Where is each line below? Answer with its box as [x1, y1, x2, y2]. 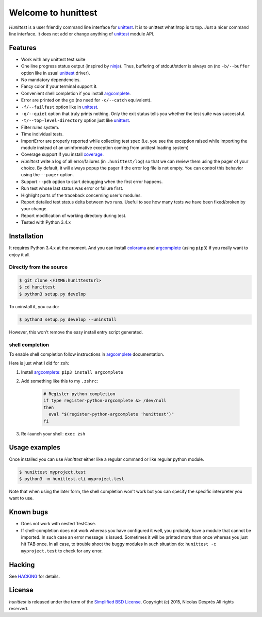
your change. [21, 206, 48, 212]
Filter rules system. [21, 124, 60, 130]
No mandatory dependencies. [21, 77, 81, 83]
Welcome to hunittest [9, 7, 98, 18]
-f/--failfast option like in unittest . [21, 104, 99, 110]
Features [9, 44, 36, 52]
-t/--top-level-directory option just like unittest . [21, 117, 131, 123]
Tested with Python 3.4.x [21, 219, 71, 225]
